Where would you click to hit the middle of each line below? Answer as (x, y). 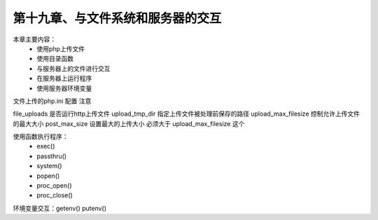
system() (49, 166)
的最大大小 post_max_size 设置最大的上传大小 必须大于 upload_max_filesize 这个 (129, 123)
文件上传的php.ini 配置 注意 (52, 101)
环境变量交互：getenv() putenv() (60, 208)
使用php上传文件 (61, 48)
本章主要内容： (34, 39)
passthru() (51, 156)
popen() (48, 176)
